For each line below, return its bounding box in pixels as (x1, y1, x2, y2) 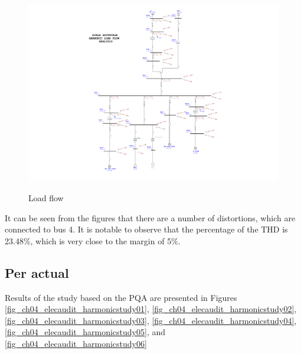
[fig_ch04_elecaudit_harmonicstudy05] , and (5, 326, 165, 338)
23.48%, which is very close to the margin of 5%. (5, 234, 181, 247)
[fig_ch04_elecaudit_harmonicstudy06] (5, 337, 147, 349)
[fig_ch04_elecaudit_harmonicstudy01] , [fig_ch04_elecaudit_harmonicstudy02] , (5, 303, 297, 315)
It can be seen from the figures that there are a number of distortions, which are (5, 211, 296, 224)
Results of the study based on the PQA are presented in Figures (5, 291, 237, 303)
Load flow (28, 191, 64, 204)
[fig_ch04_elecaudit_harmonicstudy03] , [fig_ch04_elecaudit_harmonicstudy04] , (5, 314, 297, 326)
